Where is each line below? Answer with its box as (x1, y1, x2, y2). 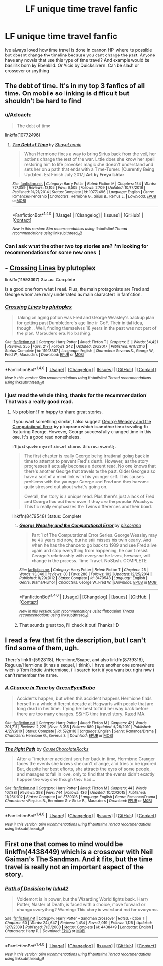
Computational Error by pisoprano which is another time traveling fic (12, 424, 149, 429)
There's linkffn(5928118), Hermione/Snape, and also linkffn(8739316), (5, 656, 145, 663)
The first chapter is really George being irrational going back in (24, 453, 150, 459)
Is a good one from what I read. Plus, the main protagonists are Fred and (5, 286, 150, 292)
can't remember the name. (5, 672, 58, 678)
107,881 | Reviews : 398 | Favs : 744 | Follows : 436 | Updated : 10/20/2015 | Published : (5, 790, 147, 795)
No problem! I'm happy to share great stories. (12, 409, 103, 415)
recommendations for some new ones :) (5, 249, 101, 256)
